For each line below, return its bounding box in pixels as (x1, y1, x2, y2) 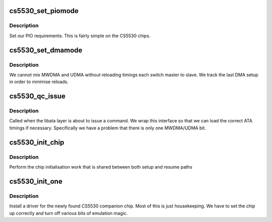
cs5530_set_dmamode (9, 46, 83, 54)
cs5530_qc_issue (9, 92, 65, 101)
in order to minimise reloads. (9, 79, 69, 85)
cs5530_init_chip (9, 138, 64, 146)
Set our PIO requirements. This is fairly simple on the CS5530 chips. (9, 33, 151, 39)
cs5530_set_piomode (9, 7, 79, 15)
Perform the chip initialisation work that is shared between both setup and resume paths (9, 164, 192, 170)
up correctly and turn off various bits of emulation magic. (9, 210, 128, 216)
